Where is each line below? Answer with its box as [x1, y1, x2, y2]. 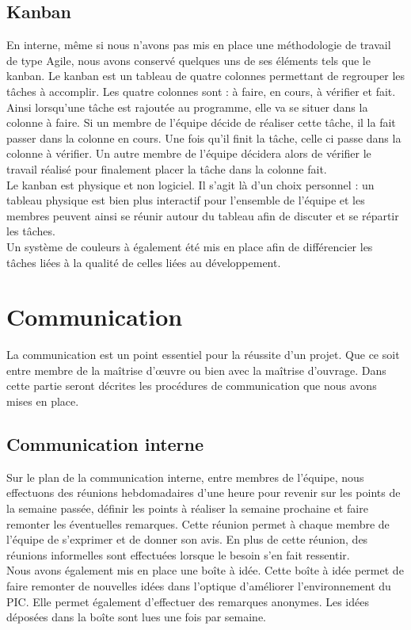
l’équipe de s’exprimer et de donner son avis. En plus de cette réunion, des [6, 531, 368, 548]
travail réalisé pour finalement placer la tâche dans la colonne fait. [6, 160, 327, 177]
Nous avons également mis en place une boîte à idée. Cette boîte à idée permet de [6, 562, 404, 578]
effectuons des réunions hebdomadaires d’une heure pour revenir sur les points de [6, 484, 401, 501]
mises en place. [6, 393, 79, 410]
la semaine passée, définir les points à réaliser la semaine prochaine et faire [6, 500, 368, 516]
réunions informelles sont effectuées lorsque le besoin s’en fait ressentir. [6, 546, 350, 563]
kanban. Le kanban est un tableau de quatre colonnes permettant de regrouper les [6, 67, 405, 84]
